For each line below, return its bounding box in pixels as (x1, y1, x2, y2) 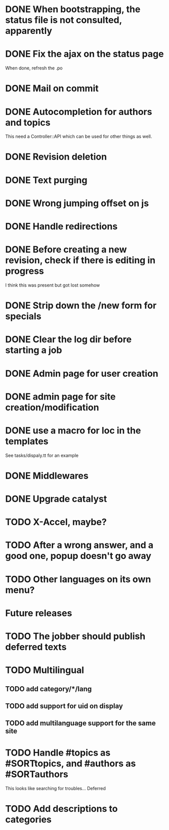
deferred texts (5, 641, 67, 653)
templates (5, 436, 49, 447)
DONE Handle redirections (5, 221, 118, 232)
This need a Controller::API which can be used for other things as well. (5, 133, 152, 140)
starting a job (5, 344, 62, 356)
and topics (5, 116, 51, 128)
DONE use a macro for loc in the (5, 424, 141, 436)
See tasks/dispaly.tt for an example (5, 452, 79, 458)
